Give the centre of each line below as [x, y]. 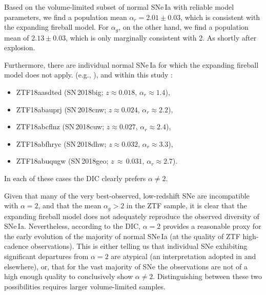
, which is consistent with [220, 17]
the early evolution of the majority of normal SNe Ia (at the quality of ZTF [122, 236]
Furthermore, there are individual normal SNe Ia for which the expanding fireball [131, 64]
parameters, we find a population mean [66, 17]
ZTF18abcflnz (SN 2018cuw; [60, 126]
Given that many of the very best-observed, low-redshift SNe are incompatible [127, 195]
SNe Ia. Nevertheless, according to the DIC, [73, 226]
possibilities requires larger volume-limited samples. [85, 286]
